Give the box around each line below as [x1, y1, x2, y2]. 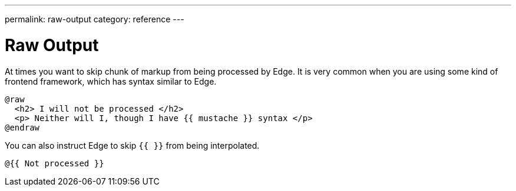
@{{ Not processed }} [5, 158, 104, 168]
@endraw [5, 122, 40, 132]
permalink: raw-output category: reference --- [5, 14, 184, 24]
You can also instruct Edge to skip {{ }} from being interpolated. [5, 140, 260, 150]
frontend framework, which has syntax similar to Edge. [5, 76, 217, 86]
